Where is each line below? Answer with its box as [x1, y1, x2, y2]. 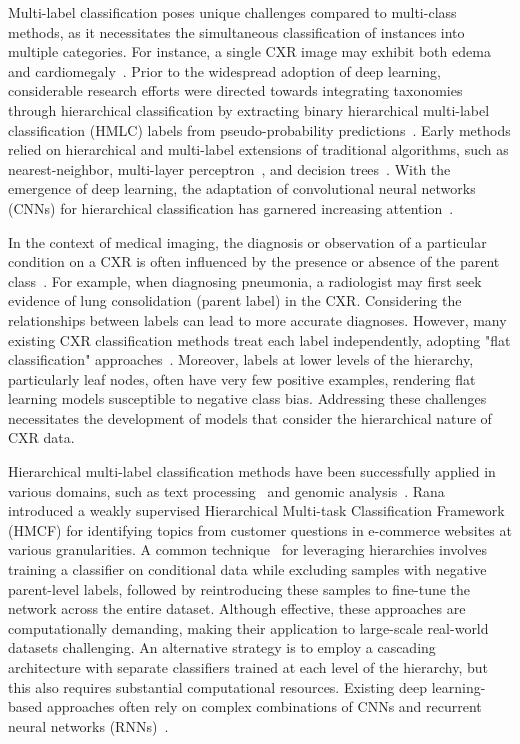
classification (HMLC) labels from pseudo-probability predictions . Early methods [8, 119, 511, 140]
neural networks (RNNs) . [8, 715, 169, 736]
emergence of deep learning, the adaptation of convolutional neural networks [8, 178, 476, 199]
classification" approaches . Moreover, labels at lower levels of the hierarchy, [8, 349, 474, 370]
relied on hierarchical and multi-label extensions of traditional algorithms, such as [8, 139, 509, 160]
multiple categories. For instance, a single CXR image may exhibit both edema [8, 41, 491, 62]
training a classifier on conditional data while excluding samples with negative [8, 559, 487, 580]
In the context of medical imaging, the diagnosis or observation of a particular [8, 231, 487, 252]
